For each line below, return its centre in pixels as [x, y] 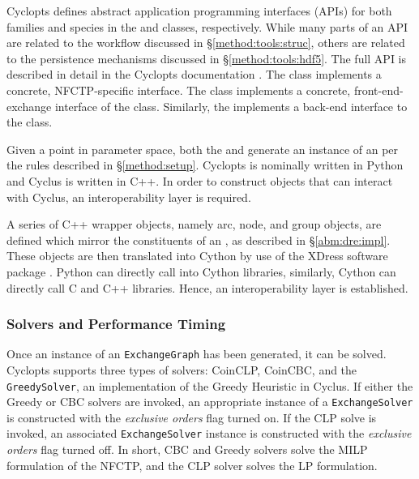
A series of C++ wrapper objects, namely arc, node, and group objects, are [194, 224]
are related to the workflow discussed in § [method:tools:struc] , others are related [206, 43]
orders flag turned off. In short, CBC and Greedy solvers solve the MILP [187, 449]
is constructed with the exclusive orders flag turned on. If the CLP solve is [192, 417]
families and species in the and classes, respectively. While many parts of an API [207, 26]
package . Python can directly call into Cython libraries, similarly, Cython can [201, 271]
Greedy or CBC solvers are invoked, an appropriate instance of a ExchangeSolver [210, 402]
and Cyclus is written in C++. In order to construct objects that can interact [200, 180]
